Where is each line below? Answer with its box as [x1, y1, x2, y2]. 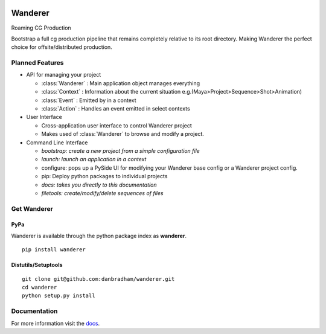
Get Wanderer [11, 204, 54, 213]
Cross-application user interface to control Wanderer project [41, 121, 193, 129]
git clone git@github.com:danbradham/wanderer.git [22, 275, 175, 282]
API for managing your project [26, 71, 101, 79]
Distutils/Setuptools [11, 262, 63, 269]
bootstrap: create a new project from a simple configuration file [41, 147, 200, 154]
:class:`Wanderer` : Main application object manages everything [41, 79, 200, 87]
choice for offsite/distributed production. [11, 43, 113, 51]
